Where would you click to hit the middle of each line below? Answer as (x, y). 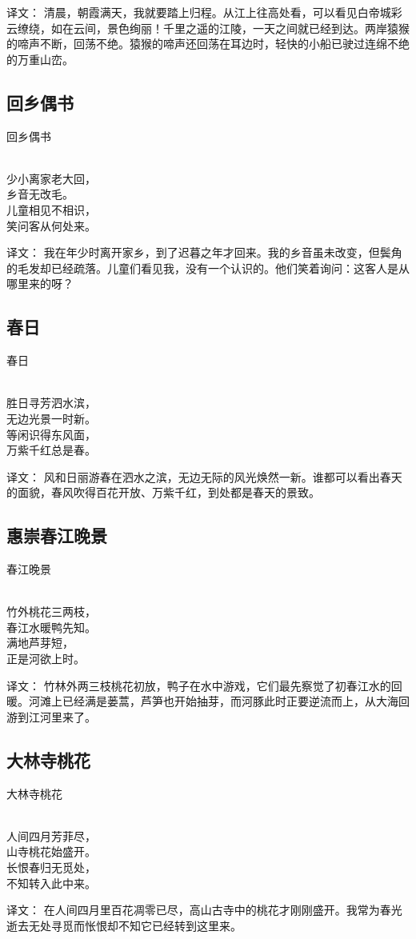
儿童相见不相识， (51, 209)
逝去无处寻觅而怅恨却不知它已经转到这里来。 (124, 925)
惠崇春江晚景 (57, 535)
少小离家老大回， (51, 178)
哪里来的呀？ (40, 284)
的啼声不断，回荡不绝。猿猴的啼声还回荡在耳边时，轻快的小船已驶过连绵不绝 (208, 44)
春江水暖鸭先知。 (51, 627)
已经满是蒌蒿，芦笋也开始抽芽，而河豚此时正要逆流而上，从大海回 (236, 701)
